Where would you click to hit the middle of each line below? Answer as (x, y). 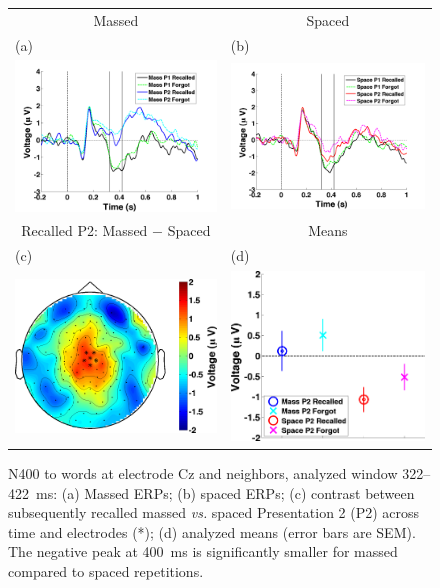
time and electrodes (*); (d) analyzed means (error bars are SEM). (212, 531)
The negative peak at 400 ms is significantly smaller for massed (203, 551)
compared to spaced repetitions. (106, 570)
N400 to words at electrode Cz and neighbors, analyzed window (203, 472)
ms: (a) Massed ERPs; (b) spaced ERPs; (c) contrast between (225, 492)
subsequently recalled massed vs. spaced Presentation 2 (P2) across (214, 512)
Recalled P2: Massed (84, 230)
